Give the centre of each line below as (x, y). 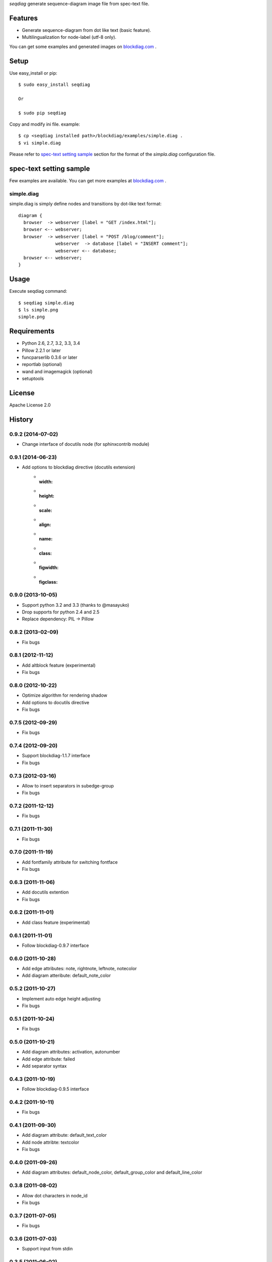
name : (46, 539)
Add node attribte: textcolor (51, 1142)
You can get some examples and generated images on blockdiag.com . (83, 46)
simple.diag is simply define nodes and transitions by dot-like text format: (86, 204)
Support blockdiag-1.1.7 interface (56, 756)
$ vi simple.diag (40, 143)
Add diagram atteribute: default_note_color (66, 976)
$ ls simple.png (38, 310)
